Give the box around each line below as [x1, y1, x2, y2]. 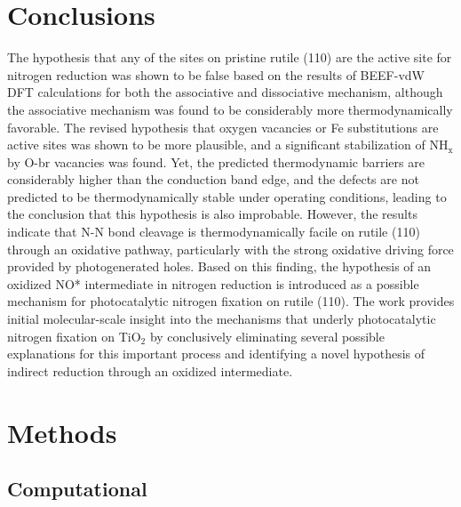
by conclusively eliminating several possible [149, 326, 385, 345]
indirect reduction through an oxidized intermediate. [7, 361, 293, 380]
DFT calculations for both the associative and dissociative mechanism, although [7, 83, 443, 101]
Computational [7, 475, 147, 503]
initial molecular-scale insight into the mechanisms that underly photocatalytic [7, 310, 436, 328]
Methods [7, 414, 117, 450]
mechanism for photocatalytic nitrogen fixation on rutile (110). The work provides [7, 292, 455, 310]
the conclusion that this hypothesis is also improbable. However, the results [7, 205, 417, 223]
